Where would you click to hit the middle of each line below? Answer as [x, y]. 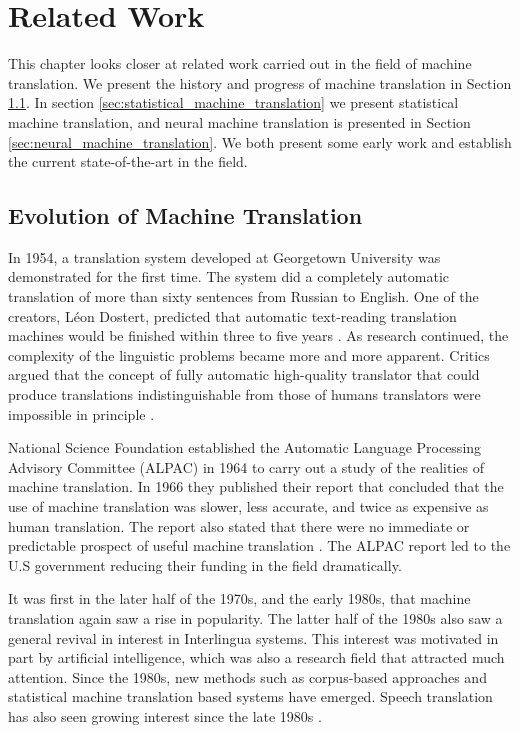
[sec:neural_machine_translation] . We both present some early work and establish [260, 141]
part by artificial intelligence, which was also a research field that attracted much [256, 657]
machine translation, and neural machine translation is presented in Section [239, 121]
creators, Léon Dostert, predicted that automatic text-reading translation [232, 315]
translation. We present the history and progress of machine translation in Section [260, 82]
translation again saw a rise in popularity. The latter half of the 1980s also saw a [255, 617]
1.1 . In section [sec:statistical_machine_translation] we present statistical [233, 102]
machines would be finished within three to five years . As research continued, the [258, 335]
